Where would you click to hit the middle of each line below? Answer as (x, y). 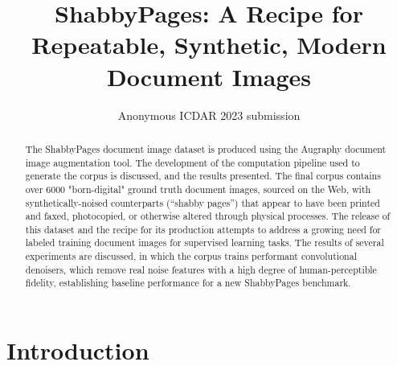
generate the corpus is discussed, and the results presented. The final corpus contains (203, 176)
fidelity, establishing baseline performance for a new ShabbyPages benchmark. (188, 283)
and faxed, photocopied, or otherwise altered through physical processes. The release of (208, 216)
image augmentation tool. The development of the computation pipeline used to (192, 162)
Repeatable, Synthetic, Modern (209, 45)
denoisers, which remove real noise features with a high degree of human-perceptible (201, 269)
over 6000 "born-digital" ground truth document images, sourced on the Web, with (198, 189)
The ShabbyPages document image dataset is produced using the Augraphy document (206, 148)
